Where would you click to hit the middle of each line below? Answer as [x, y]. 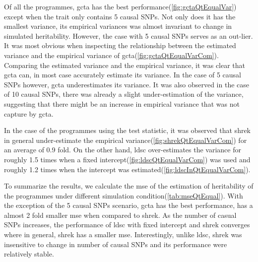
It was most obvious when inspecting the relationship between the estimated [120, 45]
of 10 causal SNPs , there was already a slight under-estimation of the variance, [124, 94]
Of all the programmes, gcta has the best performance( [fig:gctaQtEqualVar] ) [120, 6]
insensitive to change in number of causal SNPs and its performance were [116, 244]
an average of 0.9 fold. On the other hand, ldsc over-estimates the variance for [123, 150]
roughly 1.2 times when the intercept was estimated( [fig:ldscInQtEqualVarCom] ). [127, 169]
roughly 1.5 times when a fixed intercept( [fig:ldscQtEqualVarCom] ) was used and [127, 159]
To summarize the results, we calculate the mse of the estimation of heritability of [129, 186]
